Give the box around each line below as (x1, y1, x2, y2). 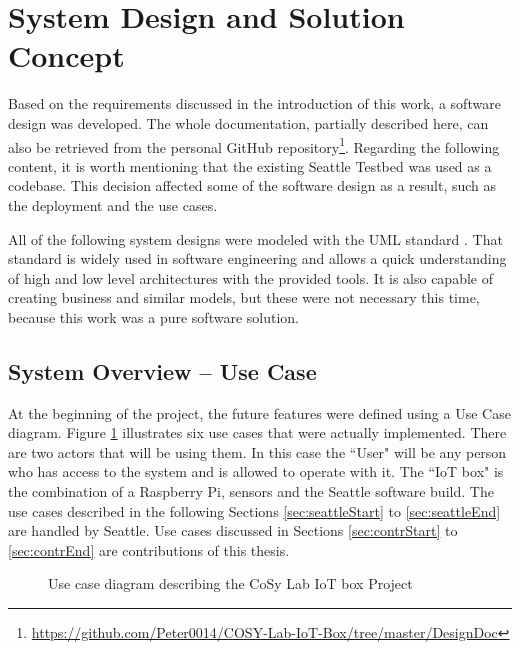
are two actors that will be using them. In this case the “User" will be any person (8, 441, 507, 462)
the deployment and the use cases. (8, 194, 218, 215)
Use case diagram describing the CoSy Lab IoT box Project (48, 573, 413, 594)
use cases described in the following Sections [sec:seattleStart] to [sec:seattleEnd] (8, 500, 501, 521)
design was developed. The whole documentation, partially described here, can (8, 112, 489, 133)
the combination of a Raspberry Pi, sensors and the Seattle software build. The (8, 481, 494, 502)
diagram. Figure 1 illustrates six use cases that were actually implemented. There (8, 422, 507, 443)
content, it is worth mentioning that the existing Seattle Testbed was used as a (8, 155, 492, 176)
